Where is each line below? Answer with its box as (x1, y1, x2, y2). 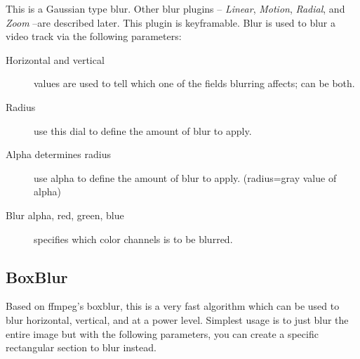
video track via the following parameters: (6, 29, 182, 44)
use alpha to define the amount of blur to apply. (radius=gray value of (34, 170, 337, 185)
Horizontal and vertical (6, 52, 105, 67)
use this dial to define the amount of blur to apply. (34, 123, 252, 138)
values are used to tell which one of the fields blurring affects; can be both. (34, 76, 355, 91)
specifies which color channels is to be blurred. (34, 231, 233, 246)
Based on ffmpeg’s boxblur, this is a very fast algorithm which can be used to (6, 299, 340, 313)
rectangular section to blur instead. (6, 340, 156, 355)
